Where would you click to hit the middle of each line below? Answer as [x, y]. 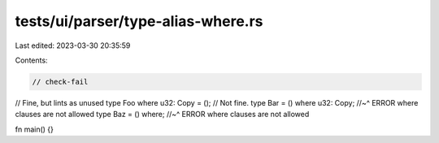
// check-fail [60, 82]
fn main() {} [35, 129]
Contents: [31, 60]
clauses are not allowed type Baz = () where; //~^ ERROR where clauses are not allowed [162, 115]
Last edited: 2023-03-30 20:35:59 [73, 45]
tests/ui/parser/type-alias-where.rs [139, 21]
